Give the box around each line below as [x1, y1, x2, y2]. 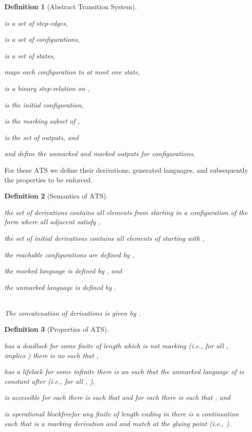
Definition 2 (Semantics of [4, 191, 88, 201]
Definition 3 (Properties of [4, 324, 89, 334]
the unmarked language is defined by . [4, 282, 116, 292]
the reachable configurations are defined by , [4, 249, 134, 259]
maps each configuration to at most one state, [4, 67, 140, 77]
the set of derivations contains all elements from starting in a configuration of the [4, 207, 248, 217]
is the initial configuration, [4, 99, 84, 109]
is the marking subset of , [4, 116, 80, 126]
